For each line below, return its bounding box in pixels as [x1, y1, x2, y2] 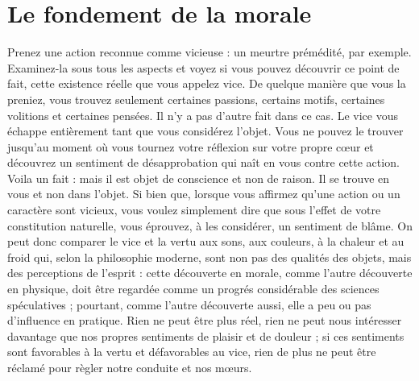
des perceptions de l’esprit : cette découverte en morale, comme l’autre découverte [7, 264, 413, 281]
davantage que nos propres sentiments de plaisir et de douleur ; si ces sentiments [7, 327, 404, 344]
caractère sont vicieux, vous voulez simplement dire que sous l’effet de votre [7, 201, 381, 218]
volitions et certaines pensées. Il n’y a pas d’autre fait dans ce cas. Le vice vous [7, 106, 398, 123]
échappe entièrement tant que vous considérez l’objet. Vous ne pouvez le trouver [7, 122, 404, 139]
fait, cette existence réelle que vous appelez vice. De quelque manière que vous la [7, 75, 406, 92]
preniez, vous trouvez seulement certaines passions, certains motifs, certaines [7, 90, 385, 107]
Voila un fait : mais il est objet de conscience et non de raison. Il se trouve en [7, 169, 390, 186]
